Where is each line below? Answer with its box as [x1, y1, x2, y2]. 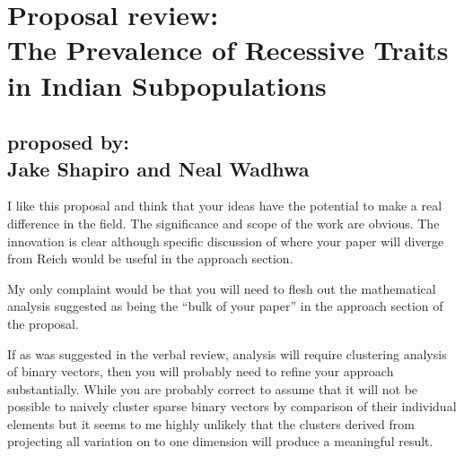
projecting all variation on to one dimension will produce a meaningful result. [7, 432, 433, 451]
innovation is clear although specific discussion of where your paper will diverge [7, 231, 444, 250]
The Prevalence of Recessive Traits [7, 31, 449, 68]
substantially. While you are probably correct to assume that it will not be [7, 379, 418, 398]
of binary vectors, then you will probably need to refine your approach [7, 362, 394, 381]
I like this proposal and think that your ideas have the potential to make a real [7, 196, 442, 215]
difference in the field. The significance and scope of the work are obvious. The [7, 213, 440, 232]
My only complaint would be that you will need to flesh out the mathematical [7, 279, 436, 297]
